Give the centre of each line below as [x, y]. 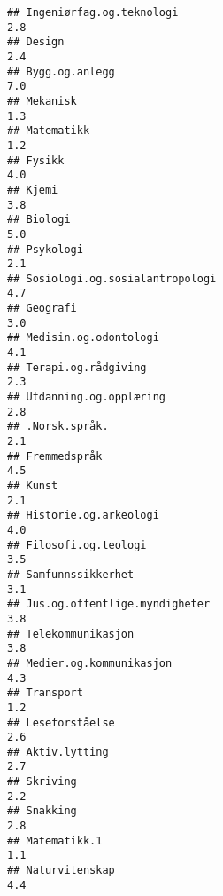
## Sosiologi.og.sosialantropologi [112, 278]
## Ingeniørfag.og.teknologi [93, 12]
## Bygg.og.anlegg [61, 71]
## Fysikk [36, 160]
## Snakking [42, 811]
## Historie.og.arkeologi [83, 515]
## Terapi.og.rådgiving [77, 367]
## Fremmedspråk [55, 456]
